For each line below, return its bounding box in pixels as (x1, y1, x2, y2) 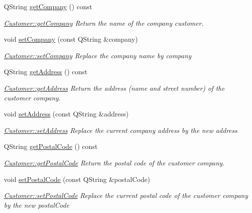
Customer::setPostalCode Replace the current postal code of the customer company (4, 190, 248, 200)
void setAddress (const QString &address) (4, 109, 129, 119)
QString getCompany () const (4, 1, 93, 11)
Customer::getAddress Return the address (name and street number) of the (4, 82, 225, 93)
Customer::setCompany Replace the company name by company (4, 50, 191, 60)
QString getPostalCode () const (4, 141, 98, 151)
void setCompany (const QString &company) (4, 34, 138, 44)
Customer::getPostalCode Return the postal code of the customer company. (4, 157, 225, 167)
